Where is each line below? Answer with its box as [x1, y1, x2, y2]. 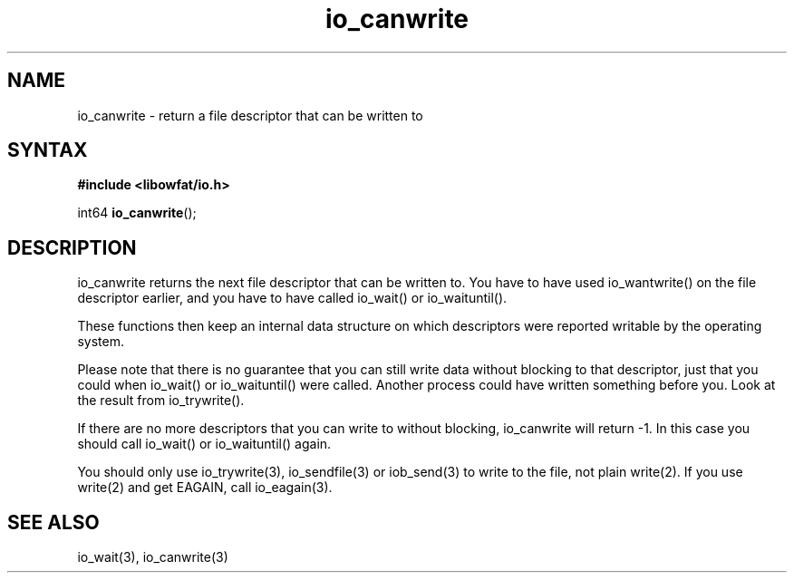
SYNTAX [7, 139, 88, 162]
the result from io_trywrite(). [77, 392, 245, 409]
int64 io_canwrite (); [77, 205, 197, 221]
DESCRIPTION [7, 236, 137, 259]
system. [77, 333, 124, 350]
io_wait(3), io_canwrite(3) [77, 549, 228, 565]
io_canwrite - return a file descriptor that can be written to [77, 107, 423, 123]
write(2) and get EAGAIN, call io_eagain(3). [77, 479, 333, 496]
